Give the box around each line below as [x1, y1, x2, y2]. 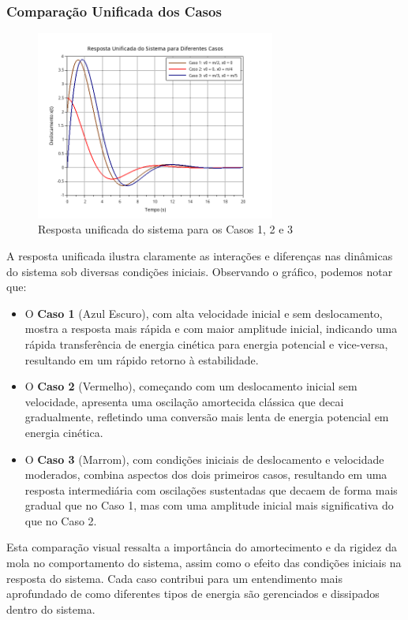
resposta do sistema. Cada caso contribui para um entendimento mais [6, 570, 342, 586]
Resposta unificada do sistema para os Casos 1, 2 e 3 [38, 221, 294, 237]
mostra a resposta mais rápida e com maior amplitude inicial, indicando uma [24, 320, 398, 337]
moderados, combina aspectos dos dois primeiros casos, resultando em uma [24, 466, 387, 483]
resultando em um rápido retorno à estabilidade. [24, 351, 259, 368]
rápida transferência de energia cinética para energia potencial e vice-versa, [24, 335, 388, 352]
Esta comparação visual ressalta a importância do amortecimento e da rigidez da [6, 539, 397, 555]
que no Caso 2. [24, 512, 97, 528]
